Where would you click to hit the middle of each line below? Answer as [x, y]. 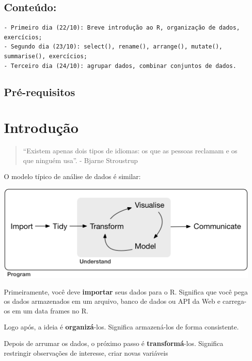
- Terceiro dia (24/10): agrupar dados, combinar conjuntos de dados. [120, 66]
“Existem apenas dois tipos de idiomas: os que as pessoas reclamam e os [130, 151]
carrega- [235, 301]
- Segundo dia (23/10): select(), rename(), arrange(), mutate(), [113, 47]
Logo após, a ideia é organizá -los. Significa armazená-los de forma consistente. [121, 327]
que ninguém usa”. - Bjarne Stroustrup [80, 160]
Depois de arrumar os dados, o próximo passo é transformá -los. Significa [114, 343]
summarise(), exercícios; [46, 56]
